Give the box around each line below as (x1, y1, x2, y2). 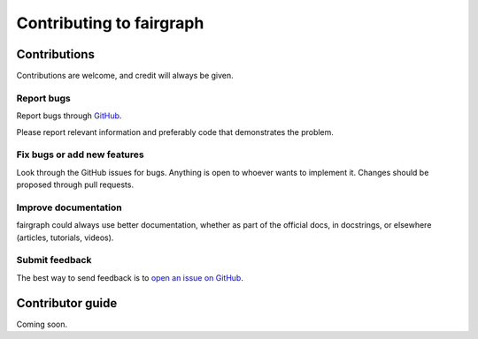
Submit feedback (16, 254, 92, 267)
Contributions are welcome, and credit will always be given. (16, 71, 234, 81)
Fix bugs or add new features (16, 148, 145, 161)
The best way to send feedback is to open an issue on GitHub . (16, 272, 243, 282)
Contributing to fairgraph (16, 13, 204, 33)
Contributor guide (16, 296, 118, 311)
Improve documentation (16, 201, 123, 214)
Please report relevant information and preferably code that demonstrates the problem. (16, 126, 334, 137)
